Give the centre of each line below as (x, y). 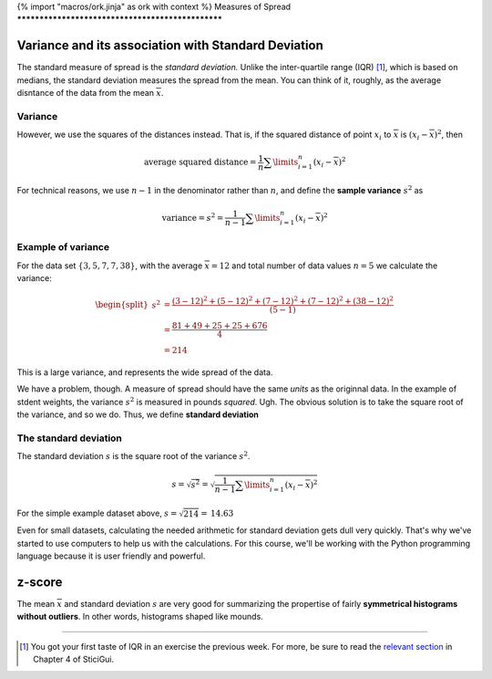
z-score (40, 582)
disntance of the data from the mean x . (90, 93)
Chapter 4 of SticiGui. (74, 659)
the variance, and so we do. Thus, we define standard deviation (138, 414)
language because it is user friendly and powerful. (111, 556)
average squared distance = (200, 162)
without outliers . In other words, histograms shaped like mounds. (140, 617)
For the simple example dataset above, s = (97, 513)
